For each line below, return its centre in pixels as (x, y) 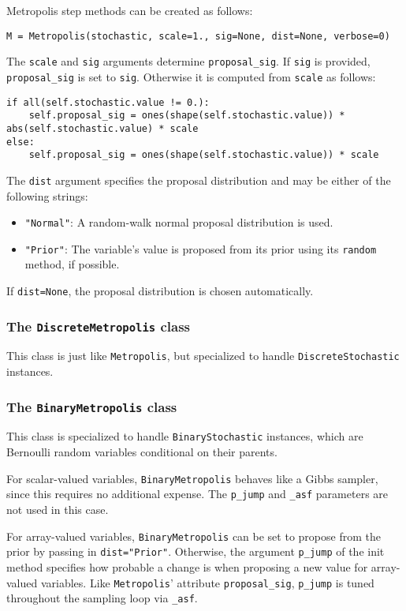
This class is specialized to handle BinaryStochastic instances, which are (185, 436)
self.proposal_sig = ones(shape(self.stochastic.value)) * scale (204, 155)
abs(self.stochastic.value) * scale (102, 128)
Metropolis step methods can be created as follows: (130, 10)
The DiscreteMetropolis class (98, 326)
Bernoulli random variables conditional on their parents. (142, 452)
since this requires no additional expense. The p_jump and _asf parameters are (197, 494)
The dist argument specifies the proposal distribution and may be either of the (199, 180)
